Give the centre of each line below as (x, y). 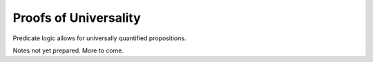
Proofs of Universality (77, 18)
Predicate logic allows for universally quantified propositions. (99, 38)
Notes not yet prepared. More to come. (68, 50)
